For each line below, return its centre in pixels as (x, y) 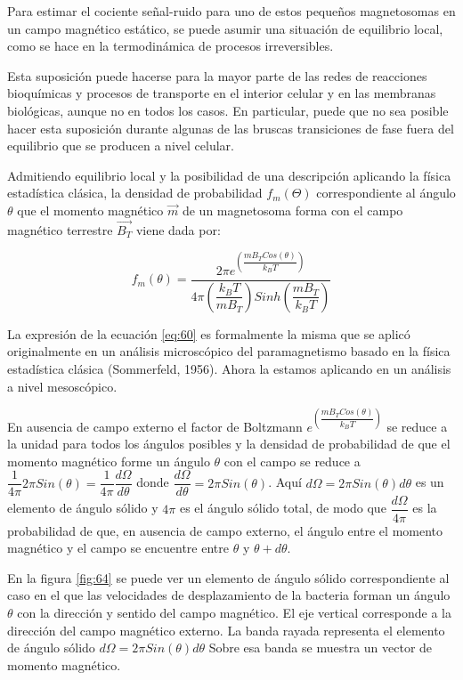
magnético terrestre (60, 229)
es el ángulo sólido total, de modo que (283, 508)
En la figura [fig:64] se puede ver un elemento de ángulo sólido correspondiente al (228, 577)
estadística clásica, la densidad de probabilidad (135, 193)
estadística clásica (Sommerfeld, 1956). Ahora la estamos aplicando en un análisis (229, 368)
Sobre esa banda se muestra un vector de (321, 648)
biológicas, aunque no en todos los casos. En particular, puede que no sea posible (228, 110)
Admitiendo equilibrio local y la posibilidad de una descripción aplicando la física (229, 175)
